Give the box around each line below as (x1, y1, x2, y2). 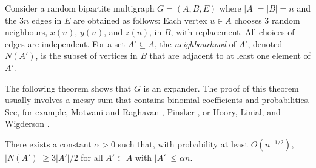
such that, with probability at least (118, 137, 249, 150)
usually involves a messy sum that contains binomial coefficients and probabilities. (5, 93, 311, 106)
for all (81, 150, 103, 163)
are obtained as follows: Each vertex (73, 13, 207, 26)
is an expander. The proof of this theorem (143, 81, 299, 94)
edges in (32, 13, 62, 26)
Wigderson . (5, 117, 50, 130)
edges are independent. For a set (5, 37, 125, 50)
